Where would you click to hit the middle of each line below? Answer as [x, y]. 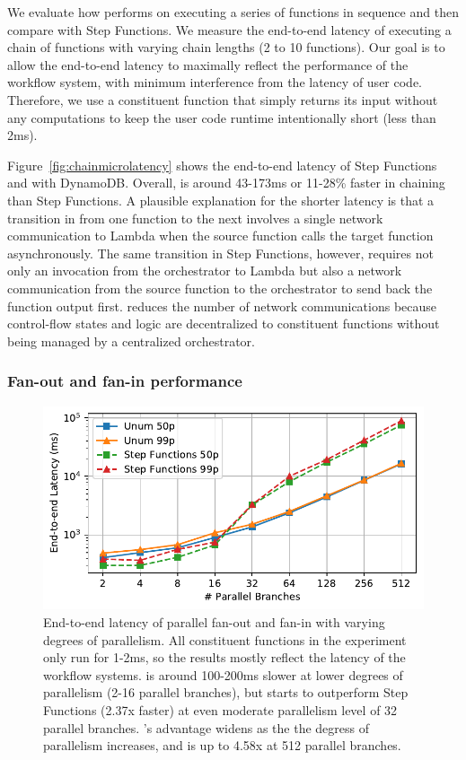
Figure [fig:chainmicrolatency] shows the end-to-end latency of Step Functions [222, 165]
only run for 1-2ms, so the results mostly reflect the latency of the [224, 657]
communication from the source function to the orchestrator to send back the [220, 288]
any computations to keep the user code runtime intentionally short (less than [222, 117]
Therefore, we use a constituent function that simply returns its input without [223, 99]
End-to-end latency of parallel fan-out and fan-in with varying [214, 622]
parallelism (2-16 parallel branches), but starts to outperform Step [226, 692]
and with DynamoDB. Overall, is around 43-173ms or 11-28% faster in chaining [226, 183]
